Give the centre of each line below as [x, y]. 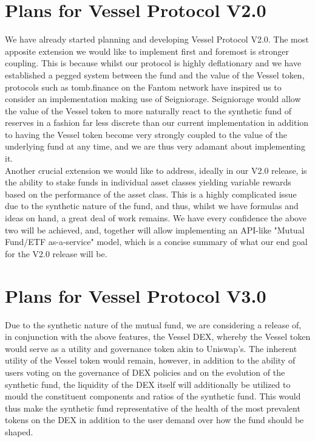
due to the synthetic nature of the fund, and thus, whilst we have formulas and [152, 206]
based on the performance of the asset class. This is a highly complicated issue [151, 194]
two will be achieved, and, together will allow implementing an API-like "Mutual [155, 230]
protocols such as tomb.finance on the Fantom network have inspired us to [143, 87]
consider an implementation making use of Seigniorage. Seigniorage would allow [153, 99]
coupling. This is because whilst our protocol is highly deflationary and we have [153, 63]
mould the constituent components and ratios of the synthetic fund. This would [153, 396]
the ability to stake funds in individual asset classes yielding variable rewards [148, 182]
